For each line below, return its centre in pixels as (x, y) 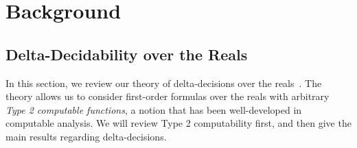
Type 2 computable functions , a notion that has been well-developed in (154, 109)
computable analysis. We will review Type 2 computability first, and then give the (178, 123)
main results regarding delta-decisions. (86, 136)
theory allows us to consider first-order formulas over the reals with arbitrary (168, 96)
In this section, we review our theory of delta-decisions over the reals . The (164, 83)
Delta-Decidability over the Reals (127, 54)
